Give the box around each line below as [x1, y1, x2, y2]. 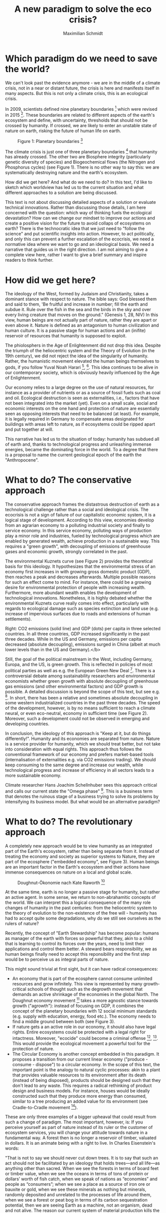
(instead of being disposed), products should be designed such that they [12, 1077, 161, 1083]
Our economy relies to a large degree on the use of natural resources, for [5, 384, 154, 390]
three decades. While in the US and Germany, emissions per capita [5, 636, 142, 642]
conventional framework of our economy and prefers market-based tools [5, 751, 154, 757]
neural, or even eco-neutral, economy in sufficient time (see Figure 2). [5, 710, 148, 716]
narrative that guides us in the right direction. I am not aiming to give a [5, 246, 148, 253]
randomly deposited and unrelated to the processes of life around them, [5, 1192, 152, 1198]
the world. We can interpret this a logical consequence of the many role [5, 899, 151, 906]
